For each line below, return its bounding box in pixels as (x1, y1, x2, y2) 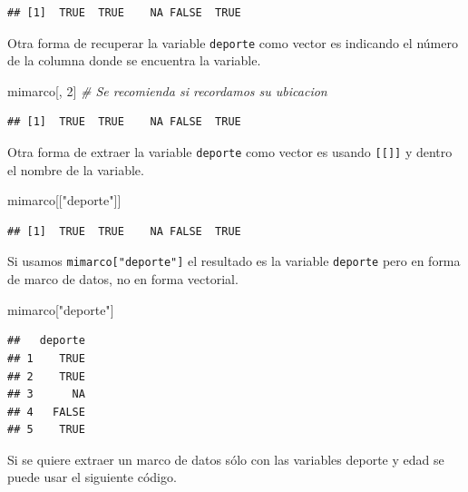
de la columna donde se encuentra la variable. (7, 51, 261, 70)
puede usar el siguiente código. (7, 467, 177, 487)
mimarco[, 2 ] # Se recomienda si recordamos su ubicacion (7, 81, 327, 100)
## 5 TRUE (7, 423, 85, 437)
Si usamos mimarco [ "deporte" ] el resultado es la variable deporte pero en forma (7, 251, 461, 271)
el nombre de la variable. (7, 160, 144, 179)
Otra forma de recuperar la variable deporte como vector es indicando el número (7, 33, 458, 52)
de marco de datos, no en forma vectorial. (7, 270, 239, 289)
